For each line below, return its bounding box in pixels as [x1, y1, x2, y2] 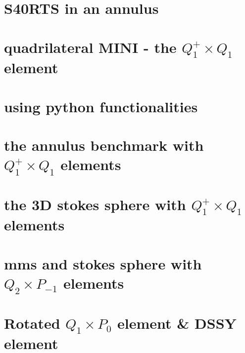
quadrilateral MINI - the [4, 37, 177, 57]
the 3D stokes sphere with [4, 194, 186, 214]
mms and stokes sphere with [4, 253, 202, 273]
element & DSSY [117, 312, 237, 333]
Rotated [4, 312, 60, 333]
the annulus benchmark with [4, 134, 204, 155]
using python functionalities [4, 96, 198, 116]
